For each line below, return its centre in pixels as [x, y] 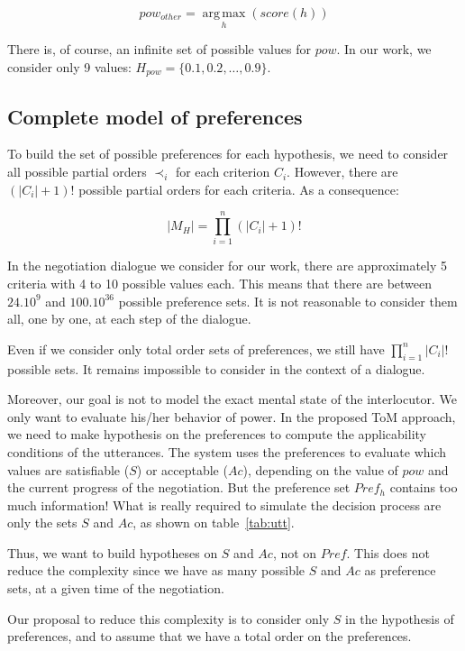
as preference [400, 570]
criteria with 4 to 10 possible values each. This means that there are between [220, 283]
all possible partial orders [77, 172]
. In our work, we [384, 49]
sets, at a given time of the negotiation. [116, 588]
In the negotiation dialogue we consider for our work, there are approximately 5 [228, 266]
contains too [424, 487]
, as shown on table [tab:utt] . [214, 523]
